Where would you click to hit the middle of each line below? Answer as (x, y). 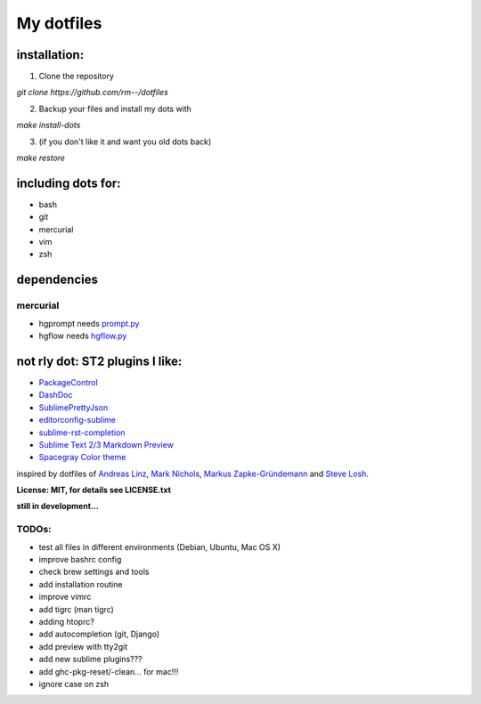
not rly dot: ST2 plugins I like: (99, 361)
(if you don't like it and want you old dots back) (125, 142)
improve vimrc (65, 597)
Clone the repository (77, 77)
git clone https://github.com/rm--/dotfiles (92, 93)
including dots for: (69, 183)
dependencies (57, 280)
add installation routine (81, 584)
